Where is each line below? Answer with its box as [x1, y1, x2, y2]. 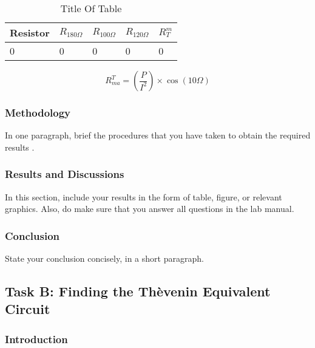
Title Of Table [60, 1, 122, 15]
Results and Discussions [5, 166, 124, 182]
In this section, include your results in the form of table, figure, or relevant [5, 190, 282, 203]
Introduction [5, 331, 68, 346]
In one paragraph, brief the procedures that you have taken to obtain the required [5, 129, 311, 142]
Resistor [10, 26, 50, 39]
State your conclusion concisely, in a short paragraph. [5, 252, 204, 265]
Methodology [5, 104, 71, 120]
